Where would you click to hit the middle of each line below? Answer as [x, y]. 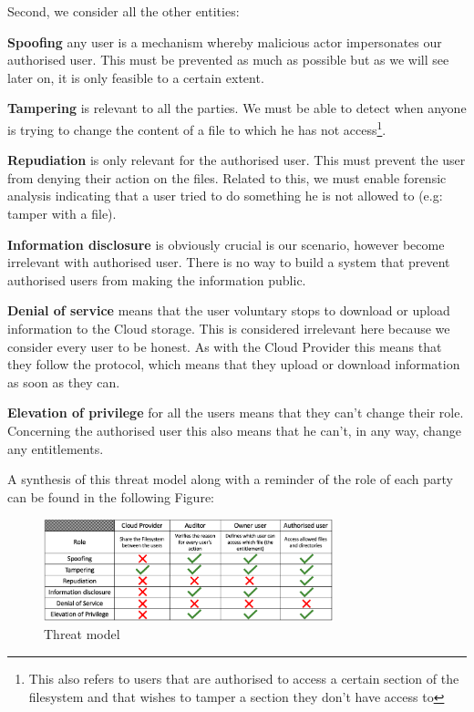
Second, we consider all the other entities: [124, 11]
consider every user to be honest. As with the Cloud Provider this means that [225, 346]
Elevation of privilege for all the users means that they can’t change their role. [236, 413]
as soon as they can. [64, 382]
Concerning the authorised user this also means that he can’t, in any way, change [234, 430]
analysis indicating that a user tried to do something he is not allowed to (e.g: [225, 196]
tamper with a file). [62, 213]
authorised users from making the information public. [157, 279]
